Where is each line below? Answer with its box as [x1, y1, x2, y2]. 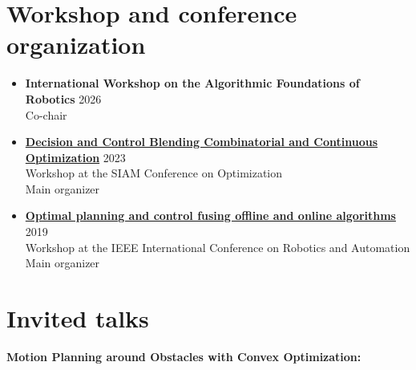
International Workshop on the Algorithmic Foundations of [25, 75, 360, 91]
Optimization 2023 [25, 148, 126, 165]
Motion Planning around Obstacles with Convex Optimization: [6, 348, 361, 364]
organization [6, 28, 146, 61]
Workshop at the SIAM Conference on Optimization [25, 165, 283, 181]
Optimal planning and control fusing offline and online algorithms [25, 207, 396, 224]
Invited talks [6, 302, 149, 335]
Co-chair [25, 106, 67, 123]
